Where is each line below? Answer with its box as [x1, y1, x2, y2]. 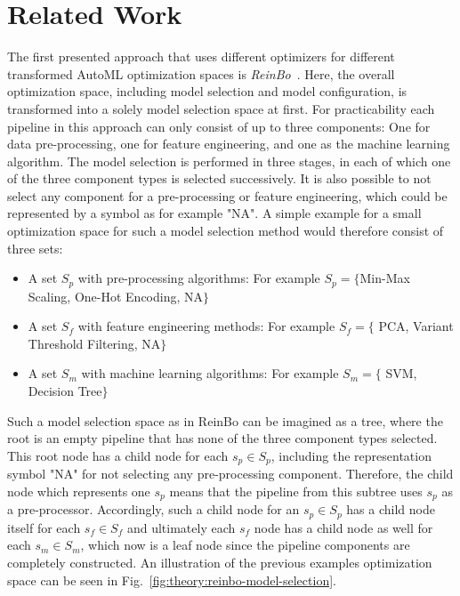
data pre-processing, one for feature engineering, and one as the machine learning [7, 134, 450, 153]
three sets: [7, 238, 63, 257]
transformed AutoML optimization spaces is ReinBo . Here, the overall [7, 64, 395, 83]
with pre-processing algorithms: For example [77, 269, 320, 287]
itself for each [7, 518, 81, 536]
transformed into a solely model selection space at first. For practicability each [7, 99, 435, 117]
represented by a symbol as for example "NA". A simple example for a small [7, 204, 422, 222]
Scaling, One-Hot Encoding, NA [28, 286, 204, 305]
